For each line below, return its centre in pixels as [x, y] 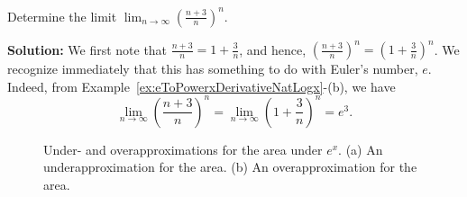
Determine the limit [62, 16]
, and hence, [273, 49]
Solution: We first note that [87, 49]
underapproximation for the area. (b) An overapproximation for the [230, 167]
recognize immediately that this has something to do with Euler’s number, [213, 68]
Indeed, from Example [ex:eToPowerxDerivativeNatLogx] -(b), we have [201, 86]
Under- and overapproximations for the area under [183, 149]
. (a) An [361, 149]
